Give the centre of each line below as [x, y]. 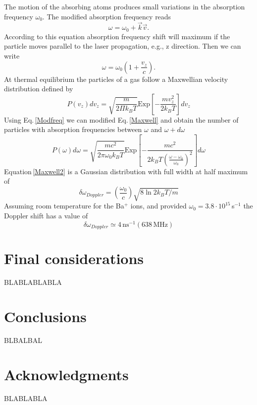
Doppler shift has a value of [46, 216]
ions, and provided [158, 206]
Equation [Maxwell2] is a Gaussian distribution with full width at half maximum [126, 171]
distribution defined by [39, 89]
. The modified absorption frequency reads [107, 16]
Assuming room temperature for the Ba [64, 206]
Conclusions [45, 316]
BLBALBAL [23, 340]
